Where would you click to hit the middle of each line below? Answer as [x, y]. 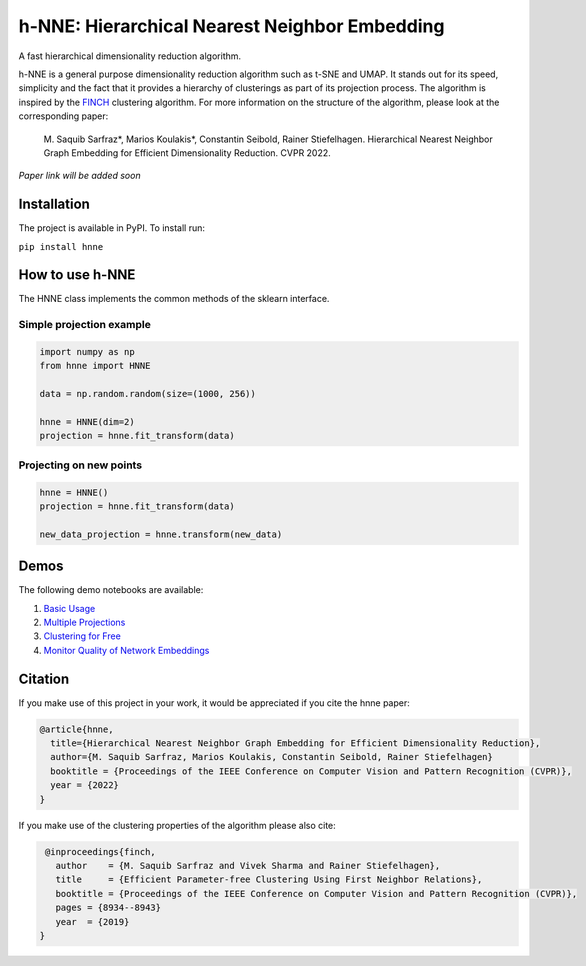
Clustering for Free [82, 636]
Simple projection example [85, 325]
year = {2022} [85, 785]
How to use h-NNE [77, 275]
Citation [44, 678]
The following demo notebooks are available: [111, 590]
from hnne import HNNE [95, 366]
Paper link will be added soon [79, 176]
